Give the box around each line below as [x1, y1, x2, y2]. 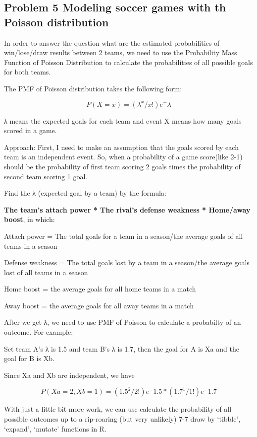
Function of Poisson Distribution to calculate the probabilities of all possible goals [4, 57, 253, 67]
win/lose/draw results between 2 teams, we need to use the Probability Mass [4, 47, 237, 58]
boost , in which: [4, 214, 55, 224]
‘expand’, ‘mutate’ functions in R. [4, 423, 106, 434]
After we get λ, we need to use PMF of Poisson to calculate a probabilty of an [4, 317, 241, 327]
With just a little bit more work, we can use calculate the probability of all [4, 404, 232, 414]
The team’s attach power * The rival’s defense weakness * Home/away [4, 204, 251, 215]
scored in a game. [4, 125, 57, 136]
